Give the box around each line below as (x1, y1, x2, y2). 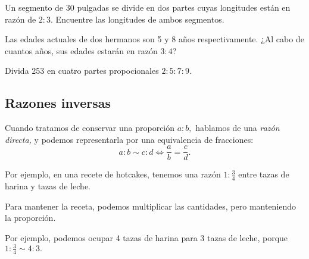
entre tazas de (238, 168, 289, 180)
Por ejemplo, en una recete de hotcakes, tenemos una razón (5, 168, 221, 180)
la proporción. (5, 211, 56, 224)
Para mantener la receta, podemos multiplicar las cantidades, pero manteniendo (5, 199, 296, 212)
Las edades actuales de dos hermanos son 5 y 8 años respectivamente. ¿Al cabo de (5, 33, 304, 45)
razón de (5, 13, 36, 25)
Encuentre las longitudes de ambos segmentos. (55, 13, 224, 25)
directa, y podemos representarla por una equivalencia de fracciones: (5, 133, 254, 145)
